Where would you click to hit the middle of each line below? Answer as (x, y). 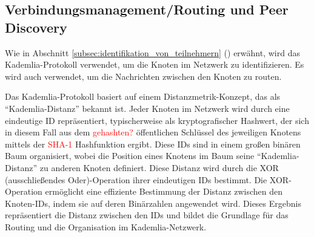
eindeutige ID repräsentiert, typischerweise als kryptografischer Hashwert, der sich (157, 120)
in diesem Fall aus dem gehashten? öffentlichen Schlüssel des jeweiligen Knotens (153, 132)
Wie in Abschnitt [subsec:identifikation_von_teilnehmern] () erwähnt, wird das (152, 52)
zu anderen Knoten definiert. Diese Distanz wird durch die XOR (159, 167)
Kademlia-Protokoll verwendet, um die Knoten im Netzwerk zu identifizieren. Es (155, 64)
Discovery (36, 27)
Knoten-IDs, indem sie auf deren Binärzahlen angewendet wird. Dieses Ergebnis (153, 203)
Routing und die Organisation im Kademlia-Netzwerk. (106, 226)
